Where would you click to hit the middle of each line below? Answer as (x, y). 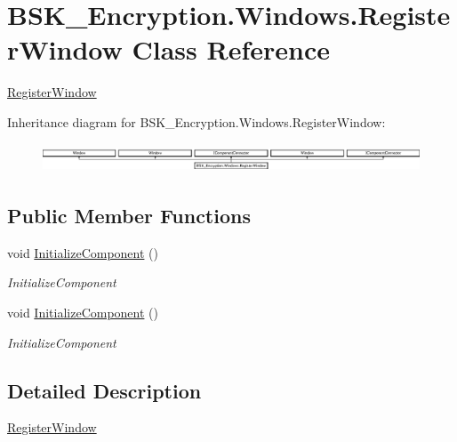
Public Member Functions (129, 216)
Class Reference (231, 49)
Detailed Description (104, 390)
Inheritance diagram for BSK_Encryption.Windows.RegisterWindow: (196, 121)
